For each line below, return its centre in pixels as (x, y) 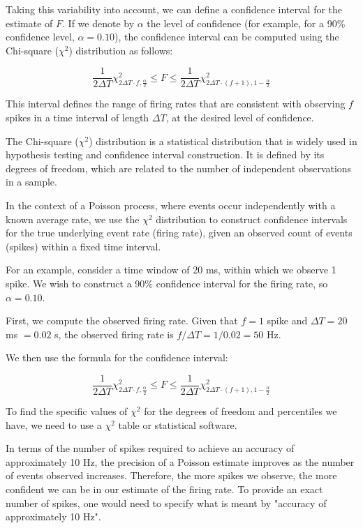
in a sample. (31, 182)
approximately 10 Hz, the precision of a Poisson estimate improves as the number (180, 461)
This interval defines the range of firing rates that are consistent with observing (176, 104)
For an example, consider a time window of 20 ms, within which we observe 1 (171, 270)
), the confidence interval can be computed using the (227, 37)
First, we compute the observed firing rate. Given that (122, 320)
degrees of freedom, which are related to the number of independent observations (179, 168)
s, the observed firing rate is (114, 334)
